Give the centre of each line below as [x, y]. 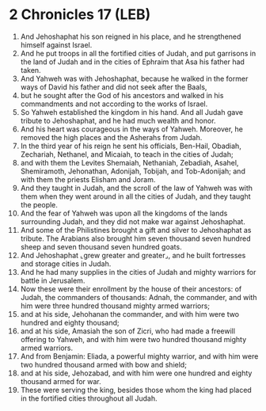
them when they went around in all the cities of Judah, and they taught [136, 196]
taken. [31, 70]
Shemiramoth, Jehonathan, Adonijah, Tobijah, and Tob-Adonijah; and [133, 171]
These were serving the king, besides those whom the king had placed [136, 390]
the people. [39, 204]
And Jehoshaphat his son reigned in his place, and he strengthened [131, 36]
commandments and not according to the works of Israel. [114, 104]
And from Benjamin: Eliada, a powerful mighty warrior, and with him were [139, 356]
